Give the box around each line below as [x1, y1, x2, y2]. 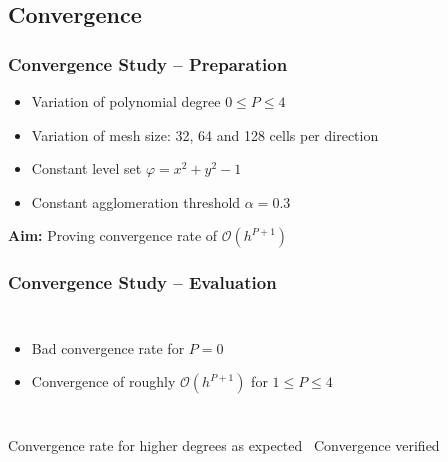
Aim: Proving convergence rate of [8, 225, 218, 246]
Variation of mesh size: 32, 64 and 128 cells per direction [31, 124, 379, 145]
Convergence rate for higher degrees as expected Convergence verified [8, 435, 440, 456]
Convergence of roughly [31, 371, 176, 392]
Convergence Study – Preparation [8, 51, 288, 76]
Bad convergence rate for [31, 337, 185, 358]
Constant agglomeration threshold [31, 191, 241, 212]
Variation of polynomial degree [31, 91, 221, 111]
